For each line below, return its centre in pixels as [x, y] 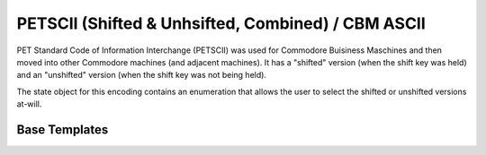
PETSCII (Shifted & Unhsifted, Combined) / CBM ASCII [221, 23]
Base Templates [63, 129]
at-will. [29, 104]
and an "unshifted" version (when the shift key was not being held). [142, 75]
